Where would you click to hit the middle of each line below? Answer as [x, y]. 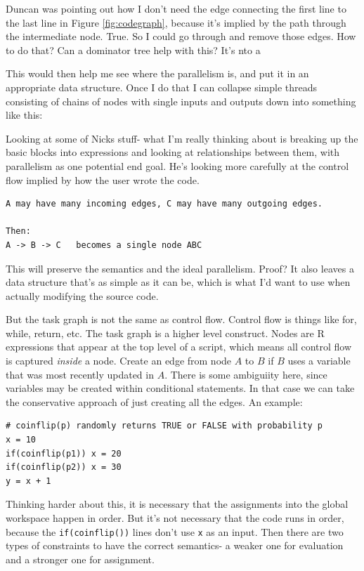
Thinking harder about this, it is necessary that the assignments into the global [177, 504]
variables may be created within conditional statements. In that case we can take [180, 388]
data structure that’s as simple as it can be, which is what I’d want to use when [178, 282]
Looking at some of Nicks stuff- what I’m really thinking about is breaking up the [182, 138]
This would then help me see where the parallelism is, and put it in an [157, 73]
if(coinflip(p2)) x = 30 [64, 467]
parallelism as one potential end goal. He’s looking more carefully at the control [177, 165]
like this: [24, 115]
